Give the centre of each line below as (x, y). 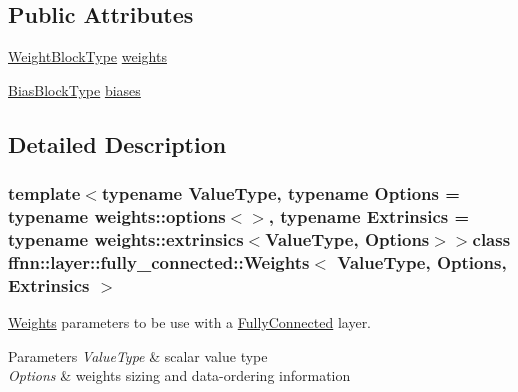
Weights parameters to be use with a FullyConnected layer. (190, 322)
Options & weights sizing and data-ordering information (179, 375)
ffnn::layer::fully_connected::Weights (159, 261)
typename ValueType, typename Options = (280, 193)
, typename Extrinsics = (369, 216)
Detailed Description (117, 143)
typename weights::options (117, 216)
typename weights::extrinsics (126, 238)
